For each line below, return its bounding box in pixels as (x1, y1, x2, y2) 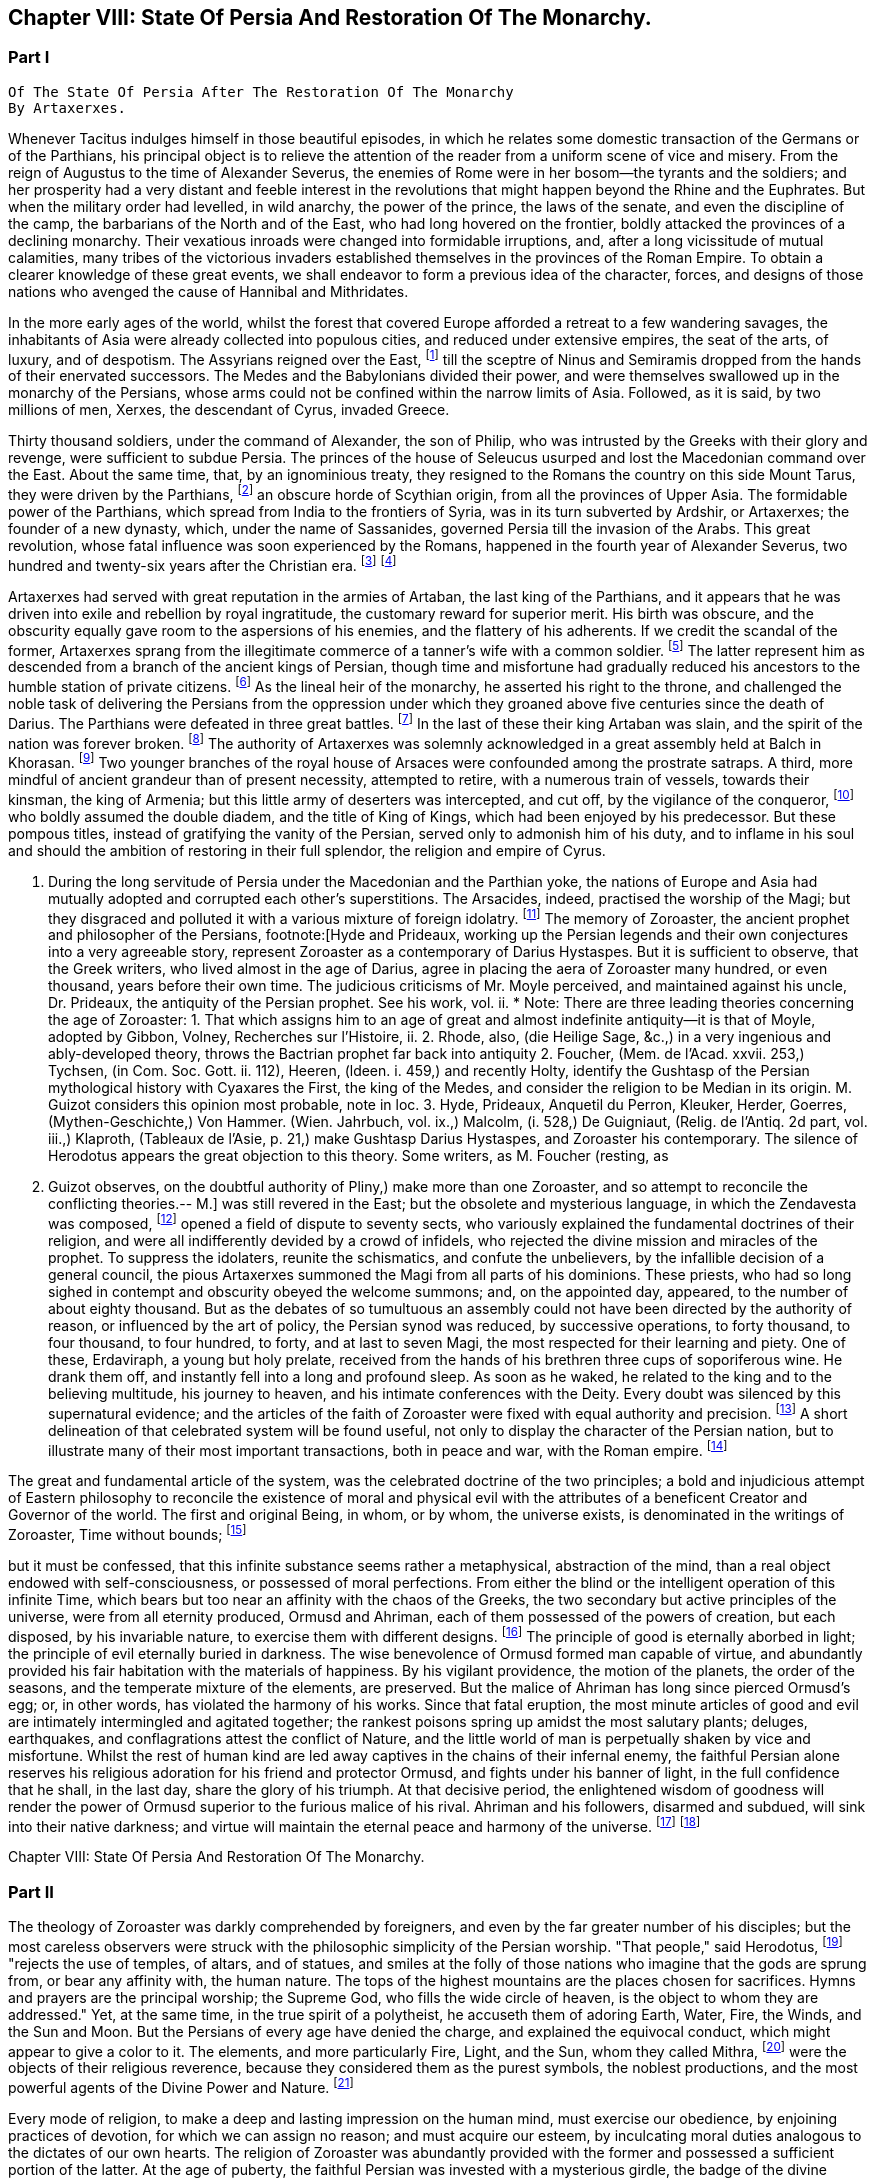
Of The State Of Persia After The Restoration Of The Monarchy (8, 83, 514, 100)
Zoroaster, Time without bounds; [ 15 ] (8, 1523, 247, 1543)
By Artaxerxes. (8, 99, 127, 116)
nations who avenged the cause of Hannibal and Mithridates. (8, 282, 409, 300)
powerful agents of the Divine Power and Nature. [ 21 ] (8, 2076, 354, 2097)
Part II (8, 1881, 54, 1902)
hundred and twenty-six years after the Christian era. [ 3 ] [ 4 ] (8, 554, 397, 574)
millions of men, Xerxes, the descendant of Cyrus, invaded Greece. (8, 401, 450, 419)
